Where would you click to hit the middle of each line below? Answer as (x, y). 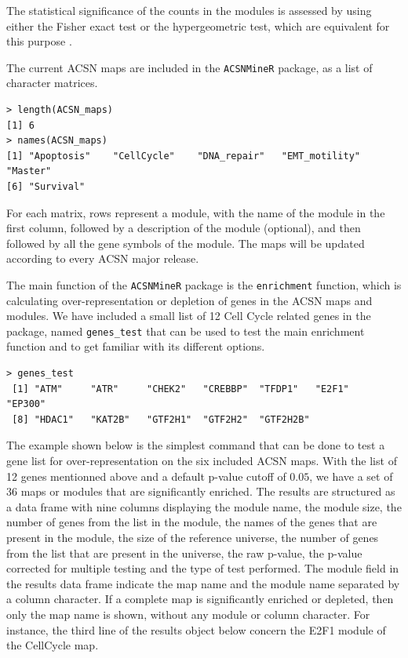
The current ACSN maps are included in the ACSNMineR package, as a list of (189, 67)
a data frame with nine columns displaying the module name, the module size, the (204, 506)
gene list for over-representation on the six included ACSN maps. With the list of (202, 461)
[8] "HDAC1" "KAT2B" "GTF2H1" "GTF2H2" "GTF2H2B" (161, 419)
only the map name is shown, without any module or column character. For (188, 614)
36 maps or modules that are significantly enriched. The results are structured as (201, 491)
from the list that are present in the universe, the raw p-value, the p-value (184, 553)
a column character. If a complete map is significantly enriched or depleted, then (200, 599)
